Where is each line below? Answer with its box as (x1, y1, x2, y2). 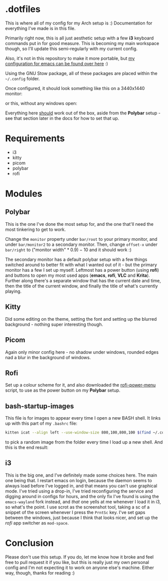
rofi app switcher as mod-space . (5, 520, 69, 526)
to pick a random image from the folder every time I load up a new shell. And (5, 439, 163, 445)
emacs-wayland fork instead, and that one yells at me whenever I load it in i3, (5, 499, 161, 505)
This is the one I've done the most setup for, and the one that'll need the (5, 221, 154, 227)
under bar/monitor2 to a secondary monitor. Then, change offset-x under (5, 241, 157, 247)
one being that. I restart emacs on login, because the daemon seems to (5, 477, 152, 483)
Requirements (5, 133, 65, 144)
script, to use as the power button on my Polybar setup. (5, 387, 120, 393)
